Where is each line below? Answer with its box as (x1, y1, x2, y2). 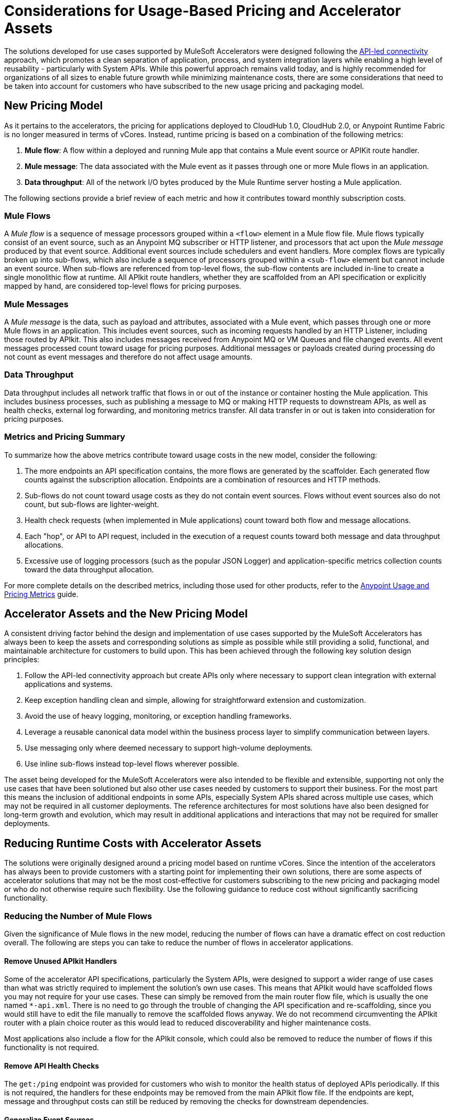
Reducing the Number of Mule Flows (4, 910, 152, 921)
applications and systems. (25, 680, 113, 689)
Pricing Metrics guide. (4, 589, 79, 599)
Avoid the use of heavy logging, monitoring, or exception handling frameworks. (25, 712, 292, 721)
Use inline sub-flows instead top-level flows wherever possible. (25, 759, 239, 769)
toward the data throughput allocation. (25, 565, 154, 574)
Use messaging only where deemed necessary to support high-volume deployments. (25, 743, 313, 753)
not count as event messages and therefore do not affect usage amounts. (4, 352, 252, 362)
